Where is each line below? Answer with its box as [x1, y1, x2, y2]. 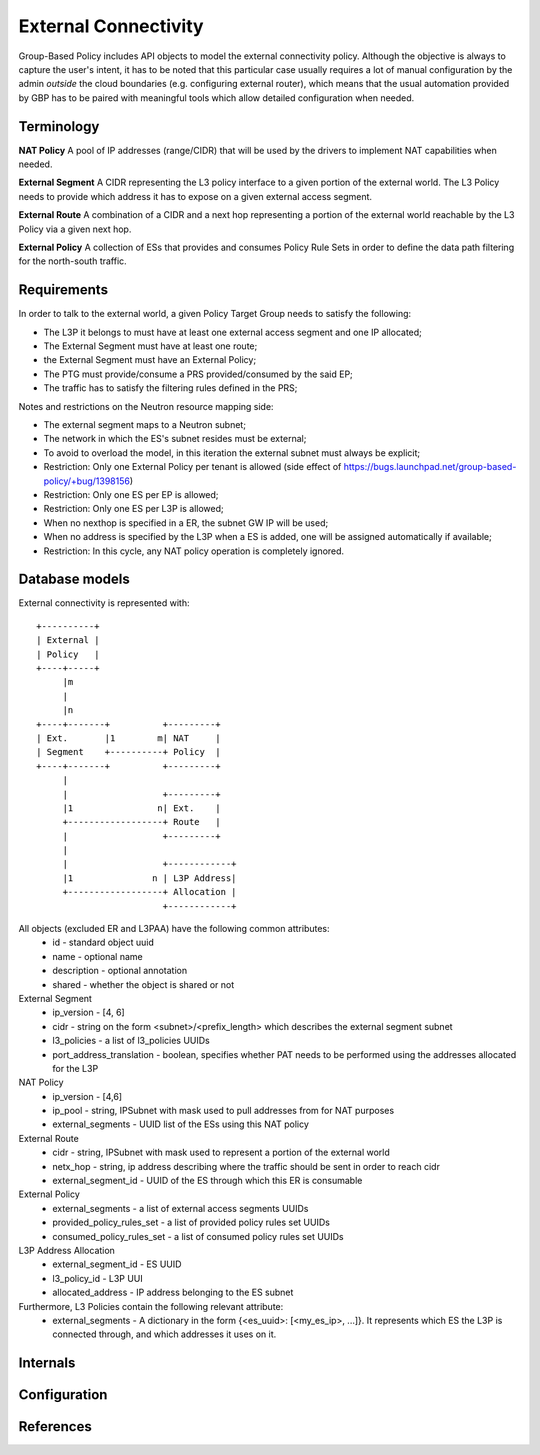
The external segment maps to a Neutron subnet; [43, 419, 247, 430]
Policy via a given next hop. [18, 223, 132, 235]
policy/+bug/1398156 [43, 475, 130, 487]
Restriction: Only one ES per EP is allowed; [43, 488, 219, 500]
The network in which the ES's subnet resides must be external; [43, 433, 307, 445]
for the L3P [52, 1062, 99, 1074]
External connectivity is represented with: [18, 597, 190, 609]
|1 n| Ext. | [62, 802, 222, 814]
